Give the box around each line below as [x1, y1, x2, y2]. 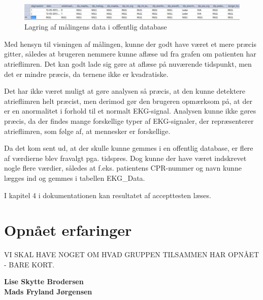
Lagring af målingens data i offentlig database [24, 21, 167, 32]
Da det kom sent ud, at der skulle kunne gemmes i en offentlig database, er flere [4, 143, 253, 153]
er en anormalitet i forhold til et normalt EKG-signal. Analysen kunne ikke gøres [4, 105, 256, 116]
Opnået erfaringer [4, 220, 132, 240]
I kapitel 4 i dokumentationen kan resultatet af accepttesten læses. [4, 189, 211, 200]
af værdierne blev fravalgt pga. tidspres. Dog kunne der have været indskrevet [4, 152, 247, 163]
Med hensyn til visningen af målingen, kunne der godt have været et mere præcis [4, 38, 256, 49]
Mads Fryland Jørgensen [4, 286, 92, 297]
